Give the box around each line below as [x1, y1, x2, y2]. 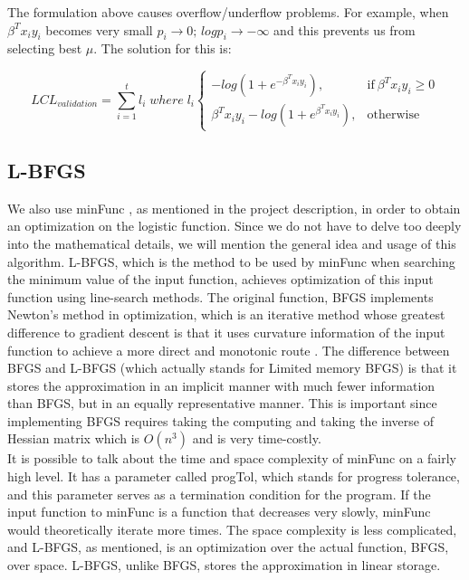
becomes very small [45, 20, 153, 39]
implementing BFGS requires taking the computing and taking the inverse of [7, 411, 434, 430]
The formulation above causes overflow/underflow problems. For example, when [7, 3, 449, 21]
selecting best [7, 39, 82, 58]
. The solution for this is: [93, 39, 232, 58]
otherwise [367, 109, 420, 122]
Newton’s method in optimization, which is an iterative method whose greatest [7, 305, 445, 324]
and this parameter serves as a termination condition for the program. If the [7, 484, 431, 503]
